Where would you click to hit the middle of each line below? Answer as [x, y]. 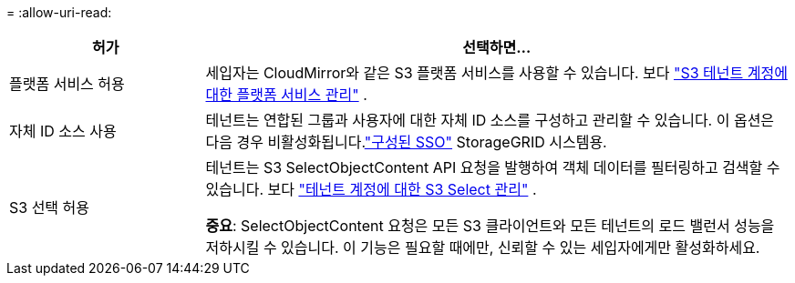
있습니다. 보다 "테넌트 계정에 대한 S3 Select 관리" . [371, 189]
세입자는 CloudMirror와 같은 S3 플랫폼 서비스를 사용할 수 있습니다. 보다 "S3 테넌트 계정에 [496, 73]
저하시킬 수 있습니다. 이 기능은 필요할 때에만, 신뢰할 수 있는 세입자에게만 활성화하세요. [483, 248]
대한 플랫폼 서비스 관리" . [286, 95]
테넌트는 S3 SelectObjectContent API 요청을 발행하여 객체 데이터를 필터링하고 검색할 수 [493, 167]
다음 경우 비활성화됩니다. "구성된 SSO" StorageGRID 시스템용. [406, 142]
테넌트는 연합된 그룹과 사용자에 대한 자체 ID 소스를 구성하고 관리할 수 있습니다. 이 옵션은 [490, 120]
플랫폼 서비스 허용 [67, 84]
